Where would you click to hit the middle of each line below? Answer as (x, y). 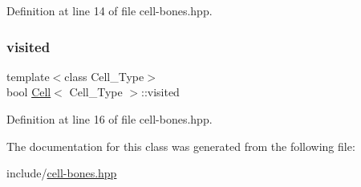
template (28, 76)
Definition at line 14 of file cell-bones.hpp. (110, 10)
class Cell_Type (104, 76)
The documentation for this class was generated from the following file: (181, 146)
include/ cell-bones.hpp (62, 173)
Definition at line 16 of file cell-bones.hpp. (110, 119)
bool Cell (29, 92)
